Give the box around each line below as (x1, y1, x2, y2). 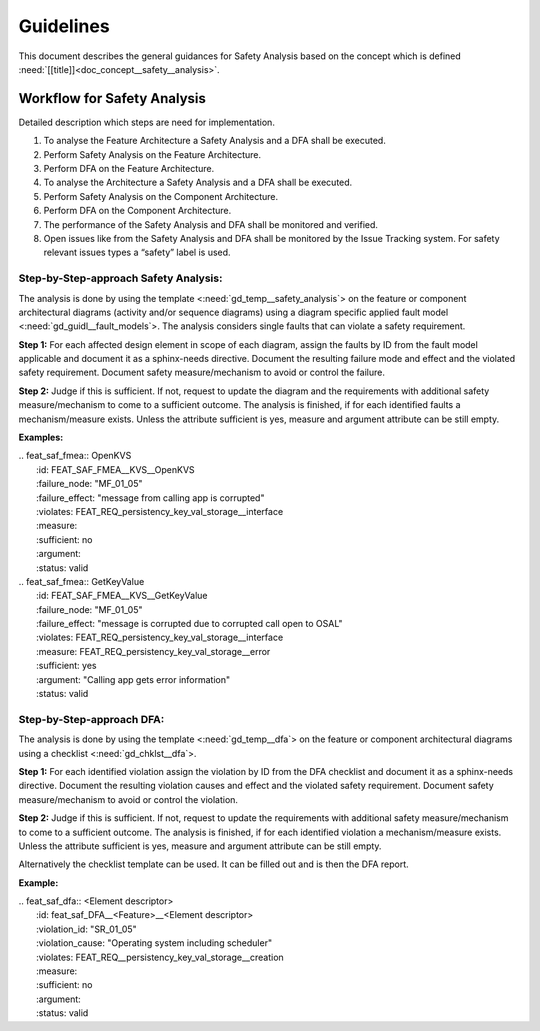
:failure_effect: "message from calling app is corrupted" (36, 491, 265, 504)
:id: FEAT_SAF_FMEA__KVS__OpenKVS (36, 463, 195, 475)
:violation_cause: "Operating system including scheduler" (36, 937, 273, 949)
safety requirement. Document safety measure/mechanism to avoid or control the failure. (18, 366, 385, 379)
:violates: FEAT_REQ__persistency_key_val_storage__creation (36, 951, 284, 963)
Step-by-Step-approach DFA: (18, 712, 165, 726)
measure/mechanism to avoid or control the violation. (18, 793, 239, 805)
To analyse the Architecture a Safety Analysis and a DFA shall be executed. (43, 176, 353, 189)
